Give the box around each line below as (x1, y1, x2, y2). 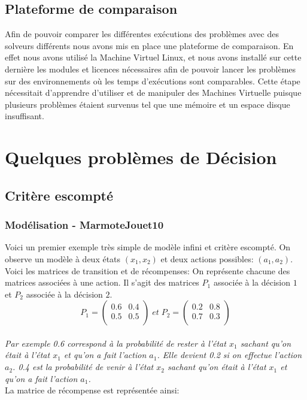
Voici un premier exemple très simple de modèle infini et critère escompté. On (5, 241, 291, 253)
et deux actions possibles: (160, 252, 254, 265)
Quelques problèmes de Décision (5, 145, 277, 169)
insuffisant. (5, 110, 44, 122)
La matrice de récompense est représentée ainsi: (5, 384, 180, 396)
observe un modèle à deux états (5, 252, 121, 265)
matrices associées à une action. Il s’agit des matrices (5, 276, 199, 289)
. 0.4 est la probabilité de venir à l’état (13, 360, 154, 373)
